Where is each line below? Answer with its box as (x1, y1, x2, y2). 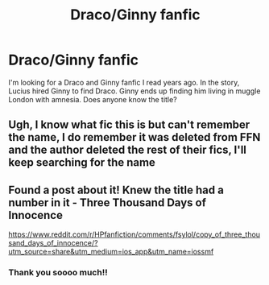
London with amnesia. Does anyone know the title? (8, 94, 177, 104)
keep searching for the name (8, 155, 155, 170)
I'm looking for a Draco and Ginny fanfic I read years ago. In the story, (8, 77, 240, 87)
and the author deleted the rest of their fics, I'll (8, 143, 247, 157)
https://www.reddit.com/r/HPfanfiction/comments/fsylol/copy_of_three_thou (8, 229, 260, 239)
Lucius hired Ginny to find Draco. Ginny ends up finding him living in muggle (8, 86, 261, 96)
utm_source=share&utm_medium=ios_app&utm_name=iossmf (8, 247, 214, 257)
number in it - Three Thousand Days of (8, 196, 207, 209)
